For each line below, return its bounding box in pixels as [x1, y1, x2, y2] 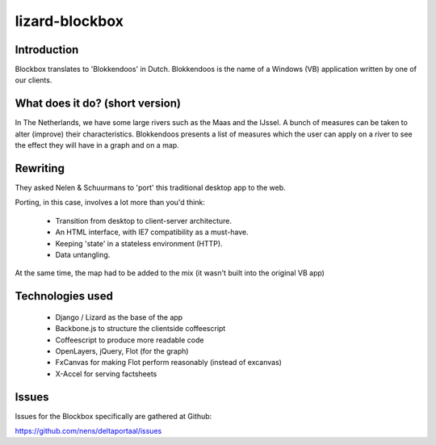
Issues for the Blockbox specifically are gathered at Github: [15, 411, 212, 421]
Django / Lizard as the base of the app [55, 312, 183, 322]
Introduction [15, 43, 79, 57]
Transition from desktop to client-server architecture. [55, 216, 232, 225]
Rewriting [15, 162, 65, 175]
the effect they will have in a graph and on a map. [15, 141, 179, 150]
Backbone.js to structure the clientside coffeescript [55, 324, 226, 334]
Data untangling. [55, 250, 111, 259]
